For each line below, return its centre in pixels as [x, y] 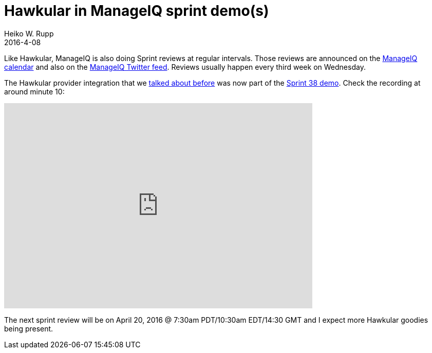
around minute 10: [34, 91]
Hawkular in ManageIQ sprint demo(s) [137, 11]
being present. [29, 328]
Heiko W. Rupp [29, 33]
